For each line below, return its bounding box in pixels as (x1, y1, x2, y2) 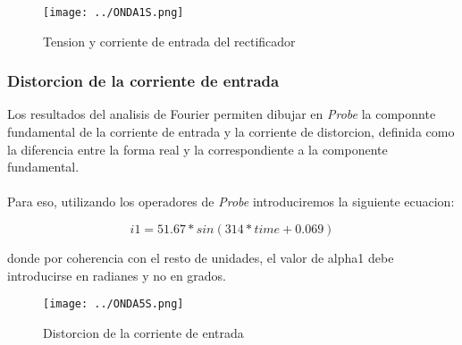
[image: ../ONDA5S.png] (43, 298, 184, 311)
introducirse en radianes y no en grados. (7, 265, 227, 284)
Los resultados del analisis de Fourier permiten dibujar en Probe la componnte (7, 105, 436, 123)
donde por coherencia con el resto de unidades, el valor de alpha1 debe (7, 248, 394, 267)
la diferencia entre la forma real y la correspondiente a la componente (7, 139, 388, 158)
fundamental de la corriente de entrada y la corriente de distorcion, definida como (7, 122, 455, 141)
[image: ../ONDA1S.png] (43, 6, 184, 19)
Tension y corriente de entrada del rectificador (43, 31, 296, 50)
